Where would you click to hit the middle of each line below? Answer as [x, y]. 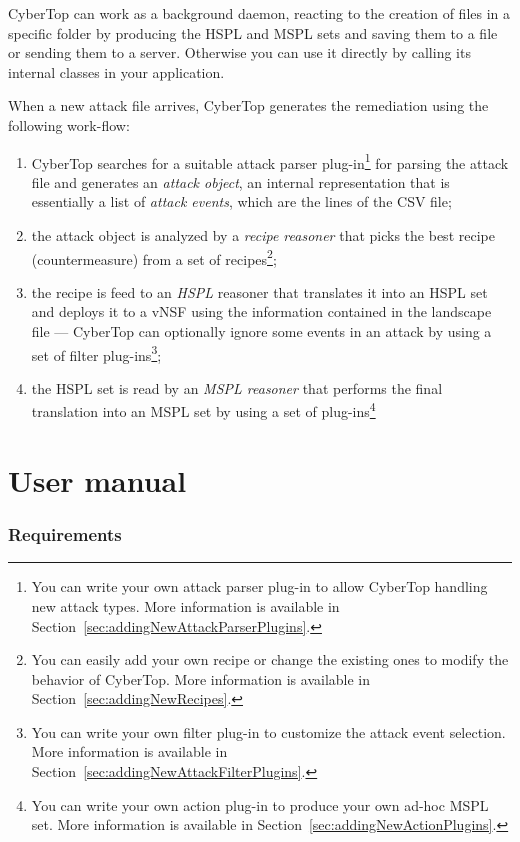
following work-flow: [69, 124]
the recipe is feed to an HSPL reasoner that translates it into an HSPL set [259, 291]
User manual [97, 479]
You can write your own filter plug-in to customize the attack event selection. [268, 731]
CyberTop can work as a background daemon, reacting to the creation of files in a [259, 13]
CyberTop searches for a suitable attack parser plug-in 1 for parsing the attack [270, 161]
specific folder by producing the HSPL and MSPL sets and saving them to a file [253, 32]
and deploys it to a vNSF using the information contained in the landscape [261, 311]
